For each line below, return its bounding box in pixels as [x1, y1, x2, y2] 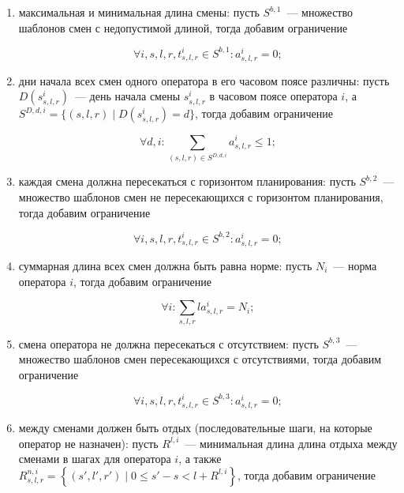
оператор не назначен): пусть [18, 435, 159, 451]
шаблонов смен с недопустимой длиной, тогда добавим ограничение [18, 19, 348, 36]
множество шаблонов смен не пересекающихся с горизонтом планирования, [18, 189, 383, 205]
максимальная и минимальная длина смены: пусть [18, 4, 260, 20]
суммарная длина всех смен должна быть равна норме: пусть [18, 257, 312, 273]
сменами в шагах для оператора [18, 450, 171, 467]
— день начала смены [74, 88, 181, 104]
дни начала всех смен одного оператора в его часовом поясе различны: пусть [18, 72, 390, 88]
